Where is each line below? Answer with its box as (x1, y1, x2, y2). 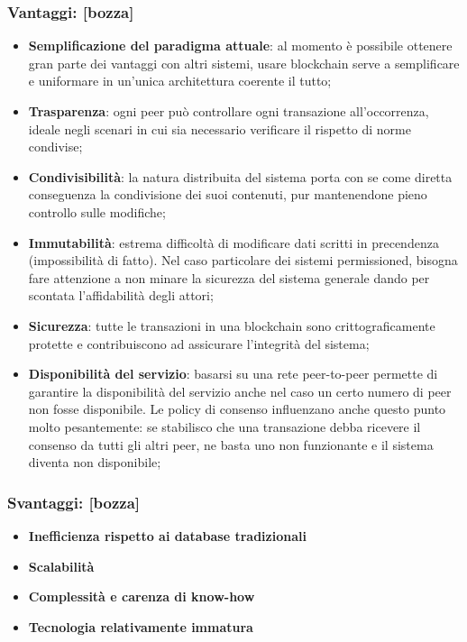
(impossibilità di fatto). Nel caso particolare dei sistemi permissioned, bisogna (28, 251, 458, 270)
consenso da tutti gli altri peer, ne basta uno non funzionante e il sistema (28, 435, 434, 454)
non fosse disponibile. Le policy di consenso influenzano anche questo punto (28, 399, 446, 418)
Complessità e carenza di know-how (28, 587, 255, 606)
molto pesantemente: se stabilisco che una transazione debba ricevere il (28, 417, 421, 436)
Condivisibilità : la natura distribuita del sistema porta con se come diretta (28, 167, 453, 186)
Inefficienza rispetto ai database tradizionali (28, 526, 307, 545)
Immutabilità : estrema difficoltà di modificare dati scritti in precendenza (28, 233, 439, 252)
